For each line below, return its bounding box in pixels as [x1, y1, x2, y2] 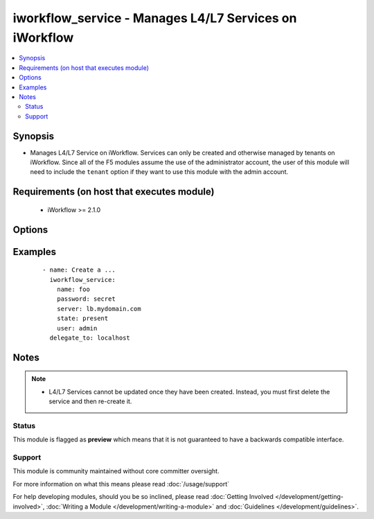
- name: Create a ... [42, 266, 116, 274]
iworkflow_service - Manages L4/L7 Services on [12, 10, 297, 26]
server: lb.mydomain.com [56, 305, 141, 313]
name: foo [56, 285, 90, 293]
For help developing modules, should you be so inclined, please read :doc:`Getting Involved [12, 493, 274, 501]
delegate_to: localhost [49, 333, 131, 342]
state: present [56, 315, 109, 322]
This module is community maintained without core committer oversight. [12, 467, 220, 475]
